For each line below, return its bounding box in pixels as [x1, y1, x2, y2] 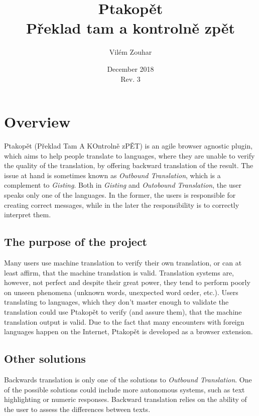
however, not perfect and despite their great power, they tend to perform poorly [4, 277, 250, 288]
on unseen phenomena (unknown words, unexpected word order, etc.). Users [4, 287, 238, 297]
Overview [4, 111, 71, 132]
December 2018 [107, 63, 154, 74]
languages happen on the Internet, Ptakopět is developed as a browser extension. [4, 326, 253, 337]
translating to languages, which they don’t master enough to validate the [4, 297, 229, 307]
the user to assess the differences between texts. [4, 403, 151, 414]
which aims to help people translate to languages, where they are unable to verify [4, 150, 255, 161]
